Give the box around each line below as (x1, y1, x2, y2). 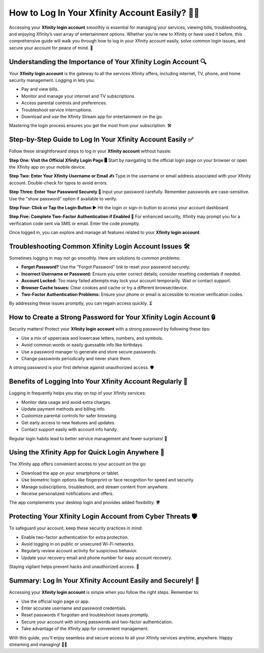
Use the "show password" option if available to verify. (9, 196, 117, 201)
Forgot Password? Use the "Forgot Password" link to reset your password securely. (21, 264, 191, 270)
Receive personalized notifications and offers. (21, 491, 114, 496)
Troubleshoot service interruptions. (21, 107, 92, 112)
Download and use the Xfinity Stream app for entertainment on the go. (21, 113, 163, 119)
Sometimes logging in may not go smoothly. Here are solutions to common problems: (9, 255, 181, 261)
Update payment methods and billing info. (21, 406, 106, 412)
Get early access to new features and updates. (21, 419, 116, 425)
